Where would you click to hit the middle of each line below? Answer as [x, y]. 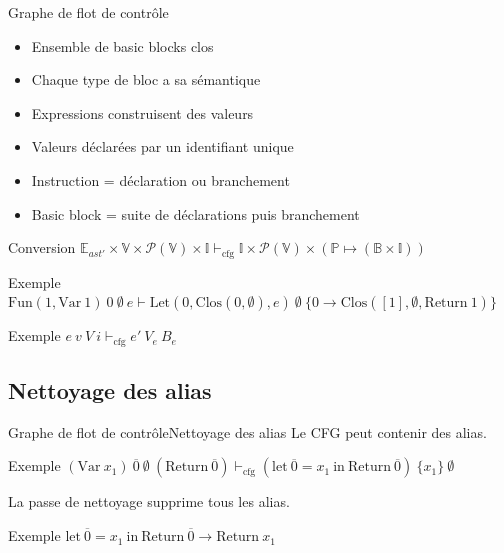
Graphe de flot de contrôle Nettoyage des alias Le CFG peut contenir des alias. [247, 431]
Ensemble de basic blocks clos [122, 45]
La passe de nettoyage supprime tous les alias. [149, 501]
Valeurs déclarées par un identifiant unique [162, 146]
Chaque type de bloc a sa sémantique [146, 79]
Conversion [42, 247]
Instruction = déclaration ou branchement [160, 179]
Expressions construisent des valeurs [142, 112]
